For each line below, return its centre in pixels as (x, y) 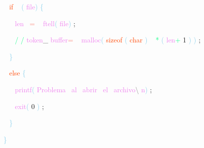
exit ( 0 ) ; (30, 106)
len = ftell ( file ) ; (45, 23)
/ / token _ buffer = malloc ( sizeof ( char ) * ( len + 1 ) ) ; (108, 40)
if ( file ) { (26, 6)
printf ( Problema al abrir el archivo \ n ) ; (84, 89)
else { (17, 73)
